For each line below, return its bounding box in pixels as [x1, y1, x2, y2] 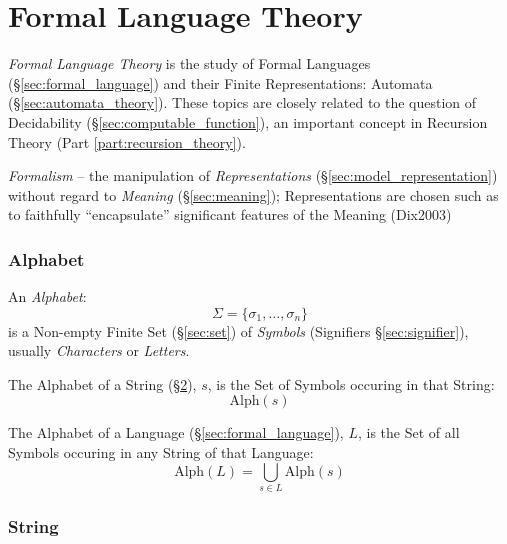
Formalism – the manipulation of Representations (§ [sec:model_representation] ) [8, 165, 498, 186]
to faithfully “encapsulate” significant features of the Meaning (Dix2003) [8, 204, 452, 225]
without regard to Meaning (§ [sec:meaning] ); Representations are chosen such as [8, 184, 499, 205]
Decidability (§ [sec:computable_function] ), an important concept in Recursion [8, 111, 488, 132]
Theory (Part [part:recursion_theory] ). [8, 131, 246, 152]
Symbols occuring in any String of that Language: [8, 442, 314, 463]
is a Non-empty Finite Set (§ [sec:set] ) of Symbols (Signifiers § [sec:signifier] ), [8, 320, 469, 341]
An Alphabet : [8, 286, 87, 307]
